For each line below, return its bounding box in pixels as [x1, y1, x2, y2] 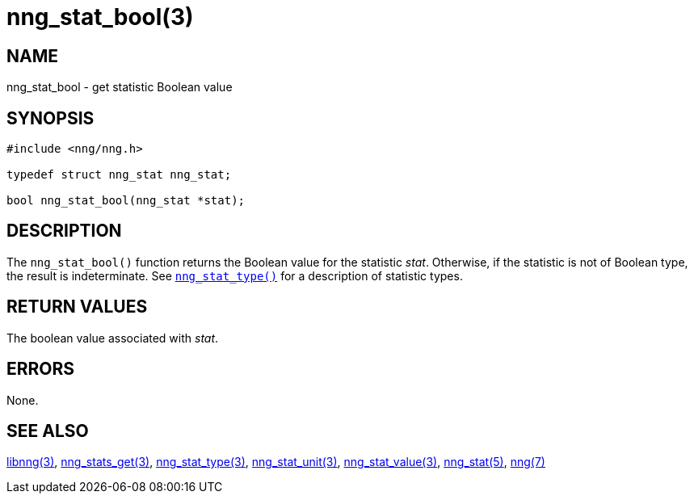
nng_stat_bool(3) [6, 3, 194, 31]
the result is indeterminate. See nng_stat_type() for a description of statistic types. [6, 268, 463, 283]
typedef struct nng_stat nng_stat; [6, 168, 232, 182]
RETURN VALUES [6, 296, 148, 317]
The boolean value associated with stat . [6, 330, 219, 345]
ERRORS [6, 359, 75, 380]
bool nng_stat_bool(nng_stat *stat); [6, 194, 246, 208]
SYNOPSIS [6, 107, 95, 128]
